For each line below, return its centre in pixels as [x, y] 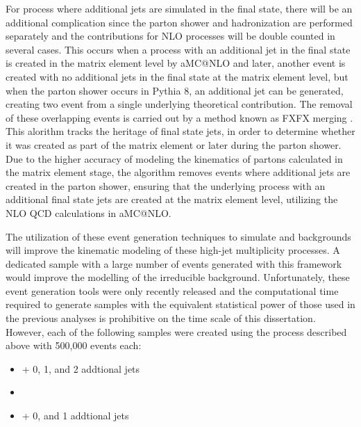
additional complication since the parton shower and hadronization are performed [179, 22]
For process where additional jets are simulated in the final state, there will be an [179, 8]
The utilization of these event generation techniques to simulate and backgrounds [178, 236]
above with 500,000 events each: [74, 345]
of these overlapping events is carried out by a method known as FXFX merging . [179, 117]
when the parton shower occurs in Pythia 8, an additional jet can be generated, [175, 90]
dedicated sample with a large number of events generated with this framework [174, 263]
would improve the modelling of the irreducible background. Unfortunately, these [178, 277]
